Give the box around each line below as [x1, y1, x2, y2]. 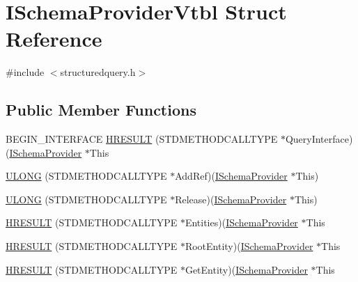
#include [6, 65, 45, 79]
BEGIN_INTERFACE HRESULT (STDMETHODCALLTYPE [6, 132, 278, 146]
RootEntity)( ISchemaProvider [185, 239, 313, 253]
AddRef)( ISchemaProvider [175, 169, 288, 183]
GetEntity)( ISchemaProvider [185, 262, 308, 276]
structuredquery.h [60, 65, 136, 79]
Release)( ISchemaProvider [175, 191, 287, 206]
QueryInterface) [285, 132, 353, 146]
